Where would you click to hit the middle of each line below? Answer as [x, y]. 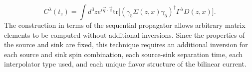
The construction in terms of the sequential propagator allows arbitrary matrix [125, 25]
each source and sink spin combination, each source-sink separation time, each [124, 54]
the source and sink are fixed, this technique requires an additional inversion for [126, 44]
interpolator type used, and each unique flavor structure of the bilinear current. [125, 64]
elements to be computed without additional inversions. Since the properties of [125, 35]
